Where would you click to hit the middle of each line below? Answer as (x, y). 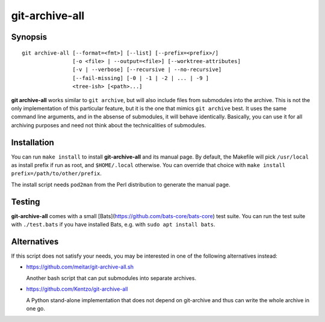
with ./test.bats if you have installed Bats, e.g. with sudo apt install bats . (113, 225)
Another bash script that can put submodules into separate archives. (111, 278)
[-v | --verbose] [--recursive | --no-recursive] (147, 70)
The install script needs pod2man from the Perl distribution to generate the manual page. (121, 184)
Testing (26, 202)
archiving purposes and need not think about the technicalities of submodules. (109, 125)
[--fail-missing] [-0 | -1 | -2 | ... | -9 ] (141, 78)
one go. (36, 308)
